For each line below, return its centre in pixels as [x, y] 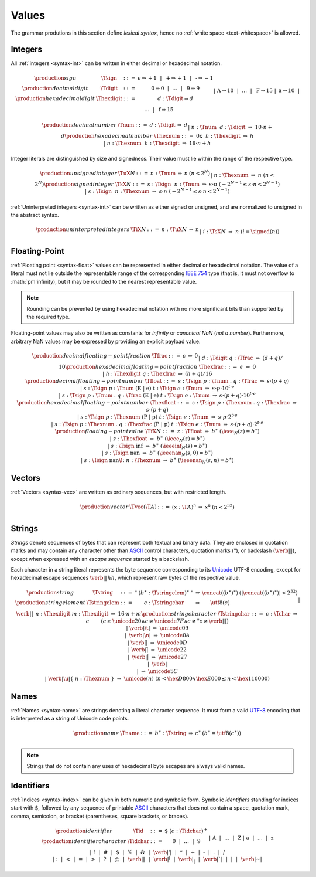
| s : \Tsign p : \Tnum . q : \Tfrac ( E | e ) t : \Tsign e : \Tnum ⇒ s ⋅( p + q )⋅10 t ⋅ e [157, 395]
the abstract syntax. [35, 215]
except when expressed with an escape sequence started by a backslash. [100, 559]
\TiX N [138, 230]
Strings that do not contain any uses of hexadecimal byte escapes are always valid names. [136, 766]
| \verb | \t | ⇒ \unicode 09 [157, 628]
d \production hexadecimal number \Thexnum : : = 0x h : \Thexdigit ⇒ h [157, 136]
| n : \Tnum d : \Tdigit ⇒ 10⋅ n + [230, 127]
